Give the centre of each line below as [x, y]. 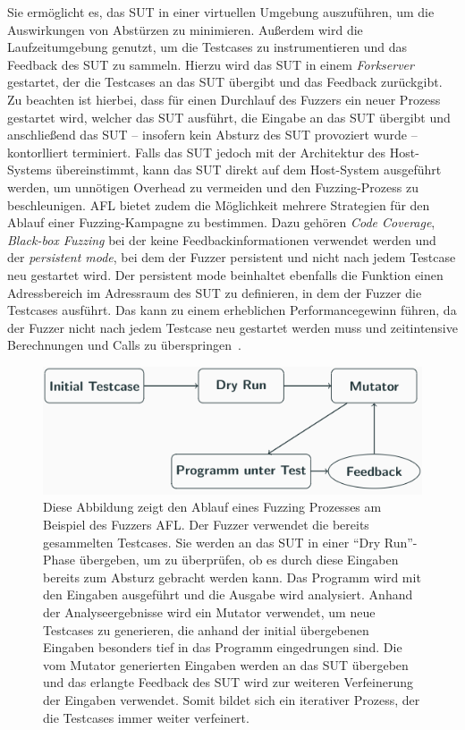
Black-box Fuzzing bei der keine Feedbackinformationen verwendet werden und [222, 239]
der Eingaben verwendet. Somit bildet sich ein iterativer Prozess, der [232, 699]
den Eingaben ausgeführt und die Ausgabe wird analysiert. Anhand [228, 594]
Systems [30, 170]
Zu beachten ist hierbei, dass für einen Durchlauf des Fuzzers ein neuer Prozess [224, 99]
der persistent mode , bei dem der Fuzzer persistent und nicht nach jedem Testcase [232, 257]
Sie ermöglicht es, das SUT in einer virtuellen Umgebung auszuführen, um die [221, 12]
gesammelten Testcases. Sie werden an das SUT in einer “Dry [212, 542]
